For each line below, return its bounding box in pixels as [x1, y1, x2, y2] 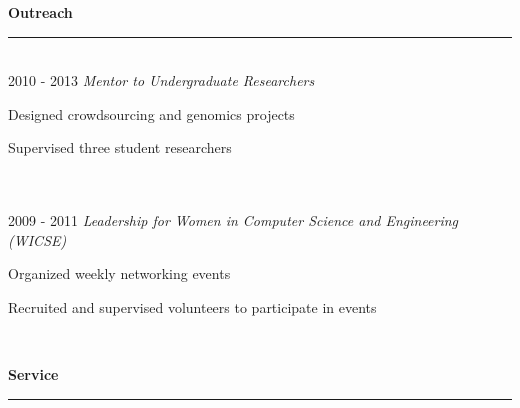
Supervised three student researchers [8, 137, 232, 158]
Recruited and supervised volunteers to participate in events [8, 296, 377, 317]
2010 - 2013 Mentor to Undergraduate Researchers [8, 70, 315, 91]
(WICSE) [8, 229, 67, 250]
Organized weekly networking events [8, 263, 231, 284]
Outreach [8, 2, 73, 22]
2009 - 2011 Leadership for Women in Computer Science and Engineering [8, 210, 459, 231]
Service [8, 364, 59, 385]
